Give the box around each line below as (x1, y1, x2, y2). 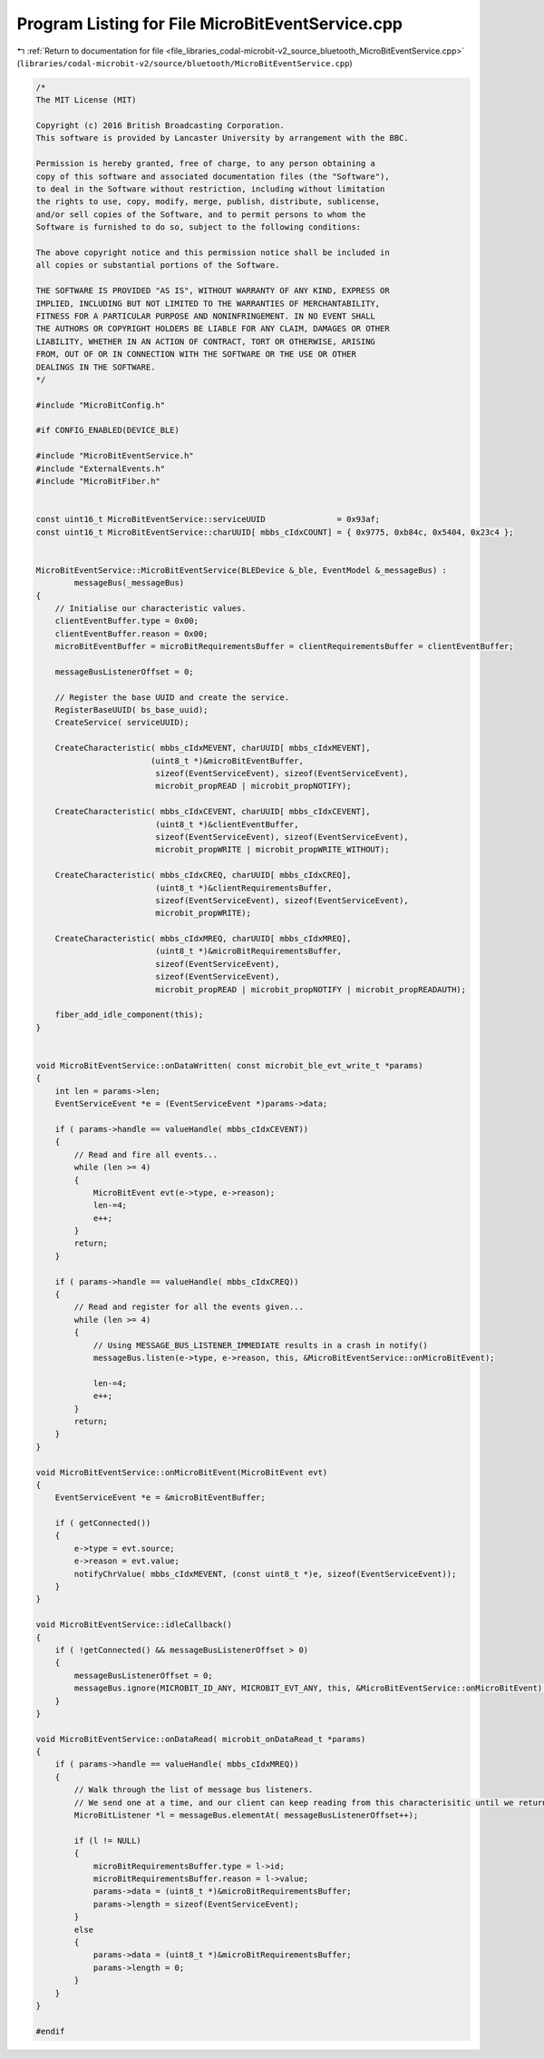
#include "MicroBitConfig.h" (35, 399, 166, 410)
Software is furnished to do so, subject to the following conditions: (35, 222, 362, 232)
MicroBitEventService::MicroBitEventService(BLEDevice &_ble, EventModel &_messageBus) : (35, 565, 448, 576)
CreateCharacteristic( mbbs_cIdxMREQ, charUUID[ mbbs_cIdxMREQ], (54, 933, 352, 944)
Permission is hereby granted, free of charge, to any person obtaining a (35, 159, 376, 169)
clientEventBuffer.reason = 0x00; (54, 628, 209, 639)
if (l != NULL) (73, 1835, 142, 1846)
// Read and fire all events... (73, 1149, 218, 1159)
